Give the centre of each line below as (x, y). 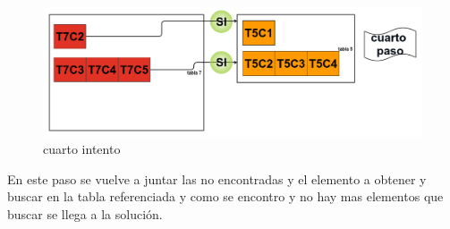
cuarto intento (82, 149)
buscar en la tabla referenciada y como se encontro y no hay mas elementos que (225, 196)
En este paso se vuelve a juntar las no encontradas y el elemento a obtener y (217, 178)
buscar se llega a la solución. (85, 213)
